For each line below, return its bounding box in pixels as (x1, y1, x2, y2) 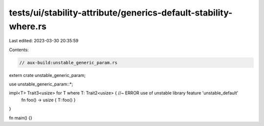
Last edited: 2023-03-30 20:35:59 (9, 38, 79, 44)
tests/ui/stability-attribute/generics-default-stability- (9, 7, 233, 18)
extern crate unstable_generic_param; (9, 72, 86, 78)
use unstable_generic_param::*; (9, 81, 73, 87)
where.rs (9, 21, 46, 32)
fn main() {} (9, 115, 33, 121)
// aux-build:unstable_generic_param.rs (19, 60, 117, 65)
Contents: (9, 47, 29, 53)
